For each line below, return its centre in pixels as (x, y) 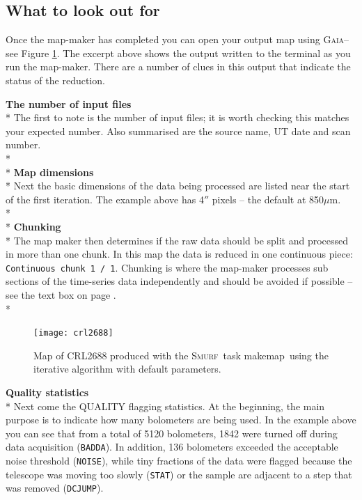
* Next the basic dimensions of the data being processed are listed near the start (178, 186)
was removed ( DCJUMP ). (55, 488)
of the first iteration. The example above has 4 (105, 199)
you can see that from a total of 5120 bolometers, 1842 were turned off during (172, 433)
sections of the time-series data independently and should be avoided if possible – (179, 281)
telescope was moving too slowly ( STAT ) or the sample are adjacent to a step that (179, 474)
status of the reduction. (55, 80)
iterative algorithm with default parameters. (127, 369)
